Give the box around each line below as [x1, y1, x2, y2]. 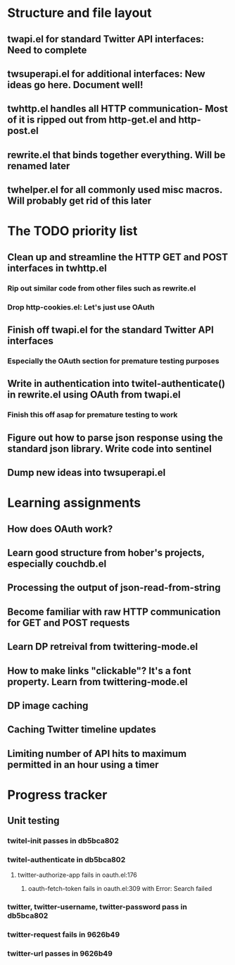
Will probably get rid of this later [7, 195, 152, 207]
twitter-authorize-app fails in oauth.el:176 [17, 871, 137, 879]
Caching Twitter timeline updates [7, 724, 156, 736]
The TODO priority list [7, 223, 138, 239]
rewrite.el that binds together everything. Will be [7, 149, 226, 161]
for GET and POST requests [7, 617, 130, 629]
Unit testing [7, 815, 60, 827]
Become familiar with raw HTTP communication [7, 606, 221, 617]
